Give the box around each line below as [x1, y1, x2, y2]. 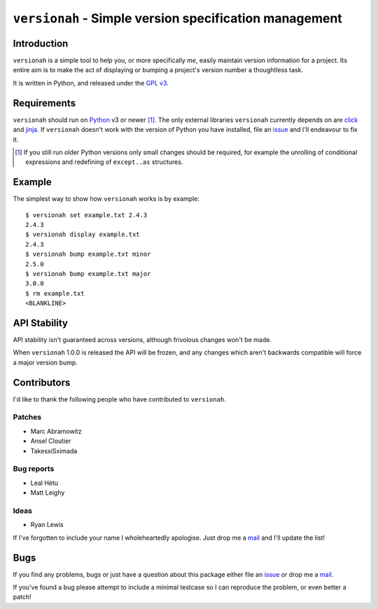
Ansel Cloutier [30, 437, 71, 445]
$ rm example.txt [25, 289, 85, 297]
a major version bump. [13, 358, 78, 367]
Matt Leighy [30, 488, 65, 497]
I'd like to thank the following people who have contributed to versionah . [13, 395, 227, 403]
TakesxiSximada [30, 446, 78, 455]
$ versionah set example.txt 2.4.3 [25, 211, 148, 219]
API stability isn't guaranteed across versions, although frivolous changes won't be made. [13, 336, 272, 344]
